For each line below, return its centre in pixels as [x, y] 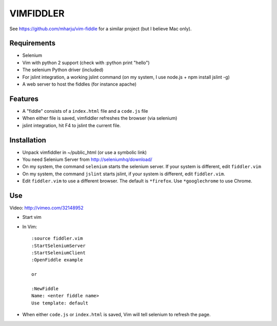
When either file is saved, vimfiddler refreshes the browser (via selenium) [100, 118]
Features [24, 99]
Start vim [32, 217]
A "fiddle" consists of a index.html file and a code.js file [85, 111]
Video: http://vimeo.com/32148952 [47, 208]
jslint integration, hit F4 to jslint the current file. [72, 125]
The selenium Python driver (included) [63, 70]
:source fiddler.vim [57, 239]
